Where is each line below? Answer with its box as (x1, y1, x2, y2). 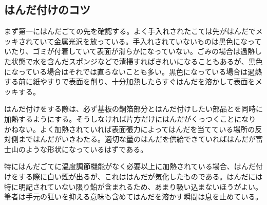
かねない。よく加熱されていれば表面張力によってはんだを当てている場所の (4, 123, 255, 134)
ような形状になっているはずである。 (25, 143, 148, 154)
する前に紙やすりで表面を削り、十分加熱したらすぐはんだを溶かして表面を (4, 76, 255, 87)
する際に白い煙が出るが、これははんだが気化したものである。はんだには (18, 171, 263, 181)
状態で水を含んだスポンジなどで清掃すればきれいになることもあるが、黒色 (11, 55, 263, 66)
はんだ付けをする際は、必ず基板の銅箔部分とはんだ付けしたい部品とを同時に (4, 103, 263, 114)
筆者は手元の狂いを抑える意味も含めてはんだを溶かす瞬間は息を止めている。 (4, 191, 263, 202)
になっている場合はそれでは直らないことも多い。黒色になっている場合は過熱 (4, 66, 262, 77)
